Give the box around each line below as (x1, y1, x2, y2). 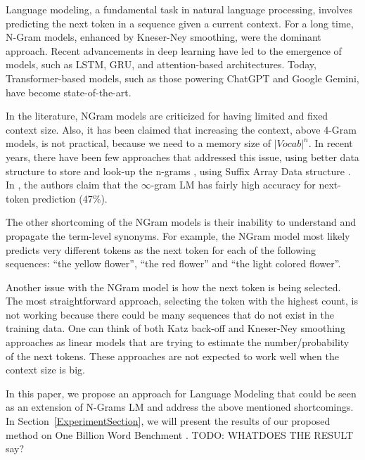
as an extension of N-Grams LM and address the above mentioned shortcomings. (6, 400, 354, 414)
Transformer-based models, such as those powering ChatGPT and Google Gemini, (6, 70, 359, 85)
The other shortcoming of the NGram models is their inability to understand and (6, 215, 357, 229)
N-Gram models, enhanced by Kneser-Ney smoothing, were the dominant (6, 30, 321, 44)
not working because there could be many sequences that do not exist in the (6, 307, 335, 321)
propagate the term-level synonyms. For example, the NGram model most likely (6, 228, 350, 243)
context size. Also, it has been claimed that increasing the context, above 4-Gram (6, 122, 357, 136)
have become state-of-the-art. (6, 84, 132, 99)
